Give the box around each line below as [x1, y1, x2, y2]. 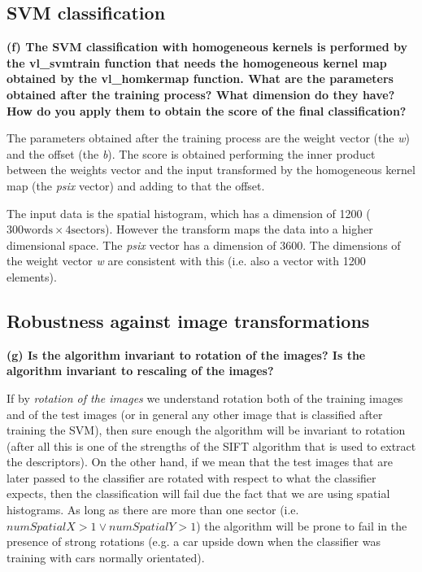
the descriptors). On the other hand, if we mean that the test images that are [7, 453, 393, 470]
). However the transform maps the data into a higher [104, 221, 373, 238]
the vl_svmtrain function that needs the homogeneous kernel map [7, 54, 387, 71]
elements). [7, 268, 57, 285]
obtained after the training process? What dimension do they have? [7, 85, 395, 103]
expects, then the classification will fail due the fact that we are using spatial [7, 485, 390, 502]
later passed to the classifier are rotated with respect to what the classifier [7, 469, 376, 486]
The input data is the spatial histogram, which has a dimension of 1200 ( [7, 204, 371, 221]
